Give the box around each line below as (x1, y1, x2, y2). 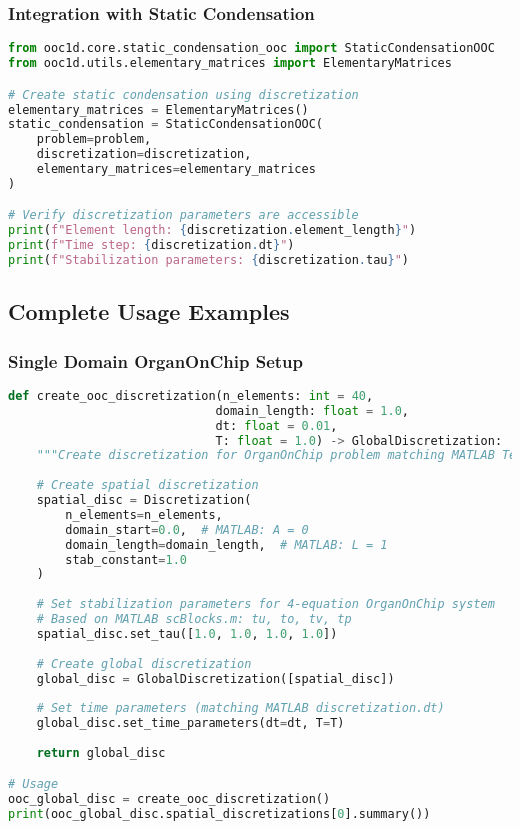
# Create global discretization (36, 656, 252, 671)
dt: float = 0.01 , (215, 418, 338, 433)
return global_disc (36, 745, 166, 760)
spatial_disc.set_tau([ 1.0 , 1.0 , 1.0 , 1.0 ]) (36, 626, 338, 641)
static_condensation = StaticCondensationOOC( (8, 117, 324, 132)
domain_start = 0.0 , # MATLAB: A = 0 (65, 522, 309, 537)
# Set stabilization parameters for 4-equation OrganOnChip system (36, 597, 495, 612)
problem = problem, (36, 132, 152, 147)
